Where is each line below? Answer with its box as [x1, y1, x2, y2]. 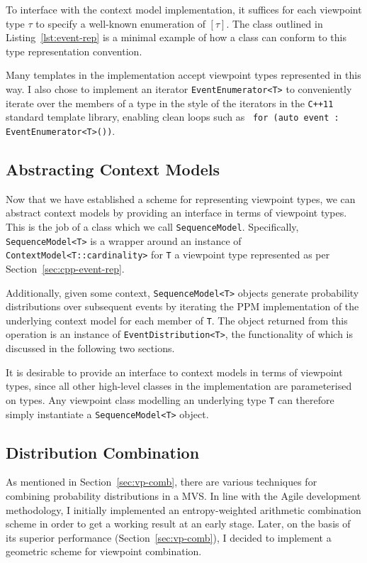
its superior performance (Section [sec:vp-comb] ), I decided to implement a [6, 530, 332, 545]
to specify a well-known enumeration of [35, 16, 205, 31]
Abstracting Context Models [6, 158, 220, 180]
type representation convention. [6, 43, 142, 58]
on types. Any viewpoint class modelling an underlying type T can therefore [6, 392, 334, 407]
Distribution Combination [6, 441, 200, 463]
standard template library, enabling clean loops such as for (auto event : [6, 109, 339, 124]
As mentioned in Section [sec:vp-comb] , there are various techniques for [6, 474, 317, 489]
